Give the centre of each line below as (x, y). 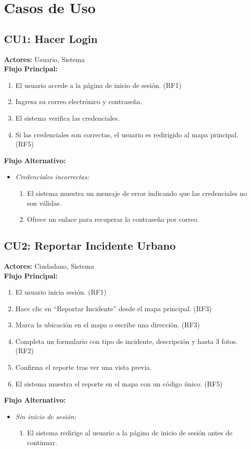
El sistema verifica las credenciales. (68, 118)
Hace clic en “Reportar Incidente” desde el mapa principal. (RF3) (114, 308)
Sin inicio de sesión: (46, 416)
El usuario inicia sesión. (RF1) (61, 292)
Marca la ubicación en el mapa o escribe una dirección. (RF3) (107, 325)
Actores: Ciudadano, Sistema (49, 266)
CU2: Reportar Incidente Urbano (90, 246)
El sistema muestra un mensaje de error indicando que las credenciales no (137, 193)
